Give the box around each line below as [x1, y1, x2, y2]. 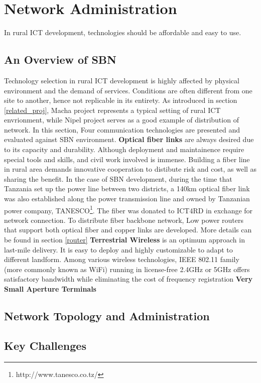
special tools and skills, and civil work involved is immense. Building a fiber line [4, 154, 250, 164]
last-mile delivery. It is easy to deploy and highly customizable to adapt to [4, 244, 233, 254]
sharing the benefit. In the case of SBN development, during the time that [4, 173, 232, 184]
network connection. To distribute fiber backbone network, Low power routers [4, 214, 244, 225]
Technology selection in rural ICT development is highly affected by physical [4, 75, 239, 85]
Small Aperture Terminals [4, 284, 96, 294]
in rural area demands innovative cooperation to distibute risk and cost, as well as [4, 164, 257, 174]
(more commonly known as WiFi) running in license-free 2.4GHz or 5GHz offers [4, 264, 250, 274]
